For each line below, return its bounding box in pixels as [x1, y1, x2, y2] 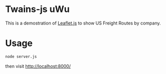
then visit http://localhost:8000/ [5, 63, 71, 69]
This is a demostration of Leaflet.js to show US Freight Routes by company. [5, 20, 161, 26]
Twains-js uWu [5, 3, 70, 15]
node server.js [5, 54, 37, 59]
